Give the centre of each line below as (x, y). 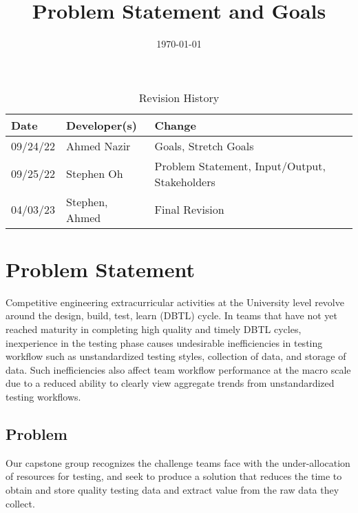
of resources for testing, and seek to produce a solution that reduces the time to (174, 476)
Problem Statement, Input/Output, (240, 165)
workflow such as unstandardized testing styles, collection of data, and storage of (176, 356)
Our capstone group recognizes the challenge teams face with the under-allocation (178, 462)
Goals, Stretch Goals (204, 145)
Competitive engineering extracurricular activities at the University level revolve (175, 302)
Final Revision (189, 210)
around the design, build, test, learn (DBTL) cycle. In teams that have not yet (171, 315)
